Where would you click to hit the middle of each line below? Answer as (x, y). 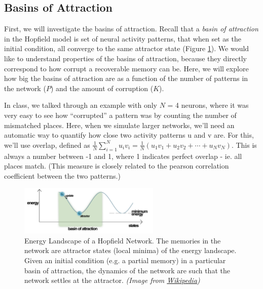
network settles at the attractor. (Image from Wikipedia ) (112, 280)
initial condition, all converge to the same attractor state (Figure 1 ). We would (127, 48)
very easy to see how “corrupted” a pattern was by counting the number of (120, 115)
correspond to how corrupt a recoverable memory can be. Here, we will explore (126, 68)
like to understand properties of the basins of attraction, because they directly (125, 58)
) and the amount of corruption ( (102, 88)
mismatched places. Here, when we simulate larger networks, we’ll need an (119, 125)
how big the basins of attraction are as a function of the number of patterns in (126, 78)
